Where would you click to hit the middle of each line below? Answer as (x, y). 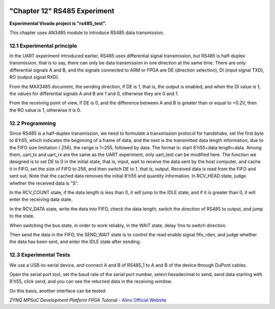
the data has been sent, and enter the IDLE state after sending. (75, 242)
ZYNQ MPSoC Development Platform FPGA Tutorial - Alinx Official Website (88, 300)
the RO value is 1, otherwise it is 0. (45, 110)
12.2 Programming (33, 123)
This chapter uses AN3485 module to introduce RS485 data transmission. (87, 33)
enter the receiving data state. (41, 199)
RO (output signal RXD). (34, 77)
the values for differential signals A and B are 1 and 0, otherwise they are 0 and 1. (94, 94)
